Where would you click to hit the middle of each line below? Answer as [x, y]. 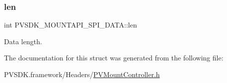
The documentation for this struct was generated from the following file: [114, 58]
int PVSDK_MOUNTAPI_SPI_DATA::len [71, 25]
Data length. [23, 41]
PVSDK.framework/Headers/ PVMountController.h [82, 74]
